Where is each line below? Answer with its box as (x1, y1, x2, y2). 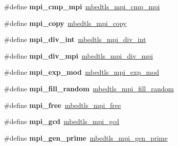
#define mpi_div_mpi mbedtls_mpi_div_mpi (4, 50, 153, 61)
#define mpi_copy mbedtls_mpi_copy (4, 18, 127, 28)
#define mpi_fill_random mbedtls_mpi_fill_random (4, 83, 174, 93)
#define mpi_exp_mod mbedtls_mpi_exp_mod (4, 67, 159, 77)
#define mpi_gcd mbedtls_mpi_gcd (4, 116, 119, 126)
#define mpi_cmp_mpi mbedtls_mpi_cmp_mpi (4, 1, 160, 11)
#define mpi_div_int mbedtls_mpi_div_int (4, 34, 146, 44)
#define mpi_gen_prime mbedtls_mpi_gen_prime (4, 132, 168, 143)
